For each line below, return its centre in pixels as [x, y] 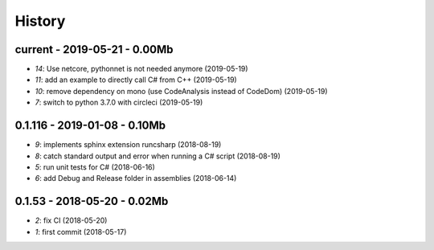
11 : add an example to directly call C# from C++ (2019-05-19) [136, 80]
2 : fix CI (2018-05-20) [71, 220]
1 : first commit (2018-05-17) [81, 232]
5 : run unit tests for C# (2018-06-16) [95, 167]
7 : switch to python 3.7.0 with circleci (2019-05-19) [119, 102]
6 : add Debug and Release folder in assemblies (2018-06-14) [136, 178]
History [40, 21]
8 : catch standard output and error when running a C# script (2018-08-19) [158, 156]
